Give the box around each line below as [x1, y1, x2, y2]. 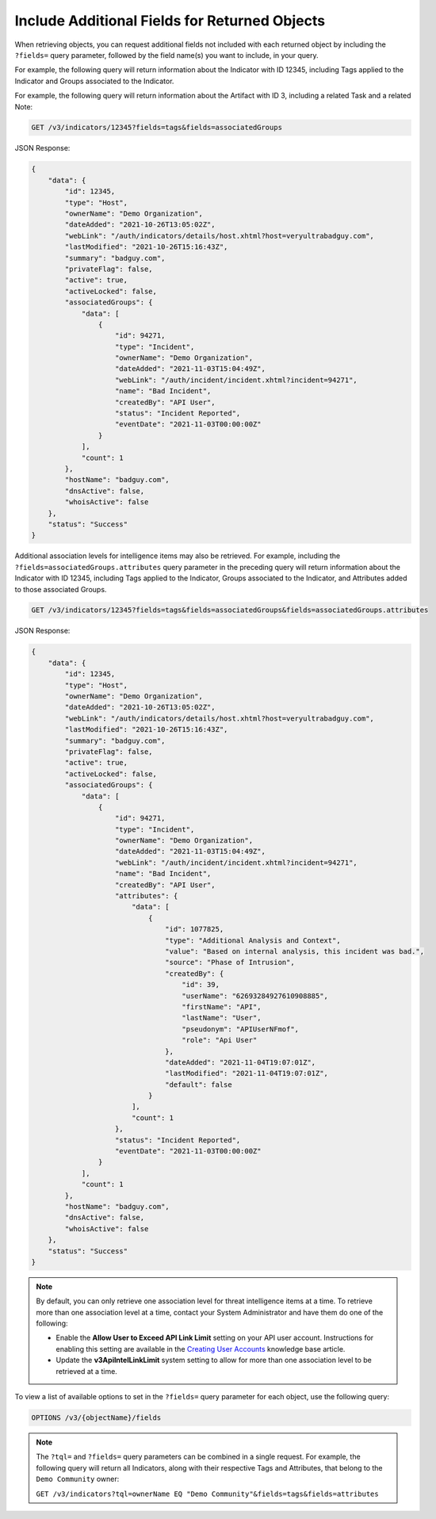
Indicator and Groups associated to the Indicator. [14, 76, 174, 86]
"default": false [165, 1080, 233, 1089]
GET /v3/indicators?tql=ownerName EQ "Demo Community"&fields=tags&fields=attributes [36, 1489, 380, 1498]
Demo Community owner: [36, 1475, 120, 1484]
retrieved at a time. [55, 1366, 118, 1376]
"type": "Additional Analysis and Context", [165, 936, 341, 945]
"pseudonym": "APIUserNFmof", [182, 1024, 300, 1034]
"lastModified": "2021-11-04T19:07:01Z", [165, 1069, 329, 1078]
